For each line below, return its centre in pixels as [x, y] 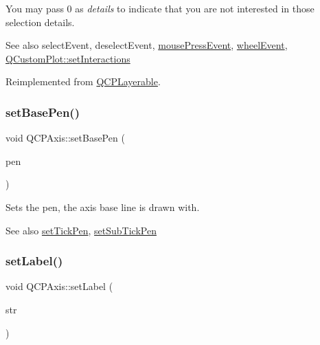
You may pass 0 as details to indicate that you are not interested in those [160, 8]
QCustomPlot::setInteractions [68, 58]
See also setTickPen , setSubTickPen [81, 230]
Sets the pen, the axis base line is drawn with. [103, 207]
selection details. [40, 22]
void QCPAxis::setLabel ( [59, 286]
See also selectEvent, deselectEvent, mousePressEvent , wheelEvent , [147, 45]
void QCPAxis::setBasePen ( [65, 138]
